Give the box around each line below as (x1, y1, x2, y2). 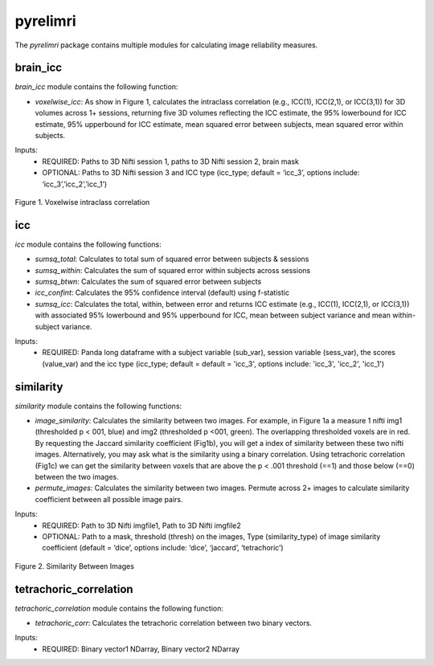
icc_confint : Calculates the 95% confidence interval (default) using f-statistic (35, 288, 289, 297)
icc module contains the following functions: (14, 239, 162, 249)
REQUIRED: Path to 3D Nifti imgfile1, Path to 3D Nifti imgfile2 (42, 521, 241, 530)
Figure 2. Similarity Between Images (14, 561, 134, 570)
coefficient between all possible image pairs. (35, 494, 183, 504)
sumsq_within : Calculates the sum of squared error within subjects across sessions (35, 265, 311, 275)
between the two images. (35, 472, 120, 482)
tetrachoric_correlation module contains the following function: (14, 603, 224, 613)
